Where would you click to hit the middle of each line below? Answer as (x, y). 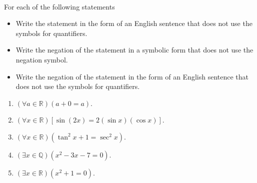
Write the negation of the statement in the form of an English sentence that (132, 76)
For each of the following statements (59, 6)
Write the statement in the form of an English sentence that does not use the (134, 23)
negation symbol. (42, 59)
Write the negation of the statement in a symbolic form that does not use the (134, 50)
